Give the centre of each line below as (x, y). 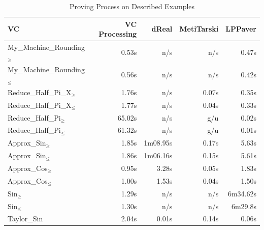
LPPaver (241, 29)
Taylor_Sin (25, 219)
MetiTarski (199, 29)
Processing (118, 34)
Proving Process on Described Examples (132, 6)
